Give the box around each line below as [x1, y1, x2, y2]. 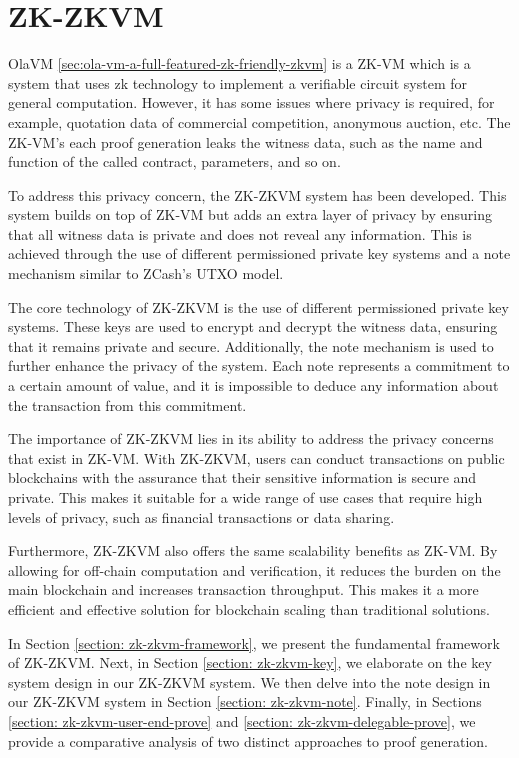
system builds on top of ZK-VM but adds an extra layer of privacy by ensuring [8, 204, 492, 225]
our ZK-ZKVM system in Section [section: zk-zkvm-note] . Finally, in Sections [8, 691, 482, 712]
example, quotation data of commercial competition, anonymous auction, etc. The [8, 111, 511, 132]
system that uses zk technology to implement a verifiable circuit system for [8, 72, 468, 93]
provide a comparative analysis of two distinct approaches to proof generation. [8, 730, 489, 751]
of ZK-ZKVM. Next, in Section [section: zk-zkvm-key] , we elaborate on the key [8, 652, 492, 673]
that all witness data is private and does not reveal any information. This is [8, 223, 472, 244]
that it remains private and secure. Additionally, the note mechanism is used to [8, 335, 494, 356]
